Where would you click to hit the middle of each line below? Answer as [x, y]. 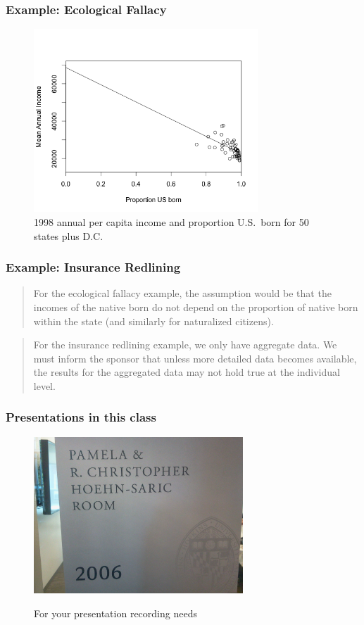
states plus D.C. [69, 235]
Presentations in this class [81, 417]
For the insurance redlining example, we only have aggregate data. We [185, 345]
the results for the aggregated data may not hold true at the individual [187, 372]
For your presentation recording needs [115, 613]
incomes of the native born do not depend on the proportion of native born [196, 307]
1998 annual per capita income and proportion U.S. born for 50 [171, 221]
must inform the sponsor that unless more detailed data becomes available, [195, 358]
